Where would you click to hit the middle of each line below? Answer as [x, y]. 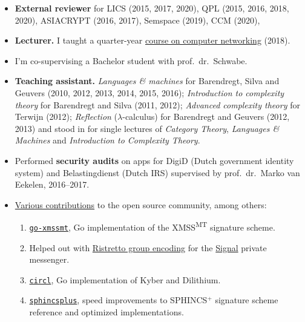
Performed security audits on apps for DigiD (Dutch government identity [154, 160]
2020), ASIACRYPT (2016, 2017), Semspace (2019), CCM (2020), [137, 20]
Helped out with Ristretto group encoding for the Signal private [148, 247]
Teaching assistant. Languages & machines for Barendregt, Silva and [147, 81]
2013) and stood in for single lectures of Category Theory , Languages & [147, 128]
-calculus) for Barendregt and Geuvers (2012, [206, 117]
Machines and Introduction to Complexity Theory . [107, 140]
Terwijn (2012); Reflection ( [66, 117]
